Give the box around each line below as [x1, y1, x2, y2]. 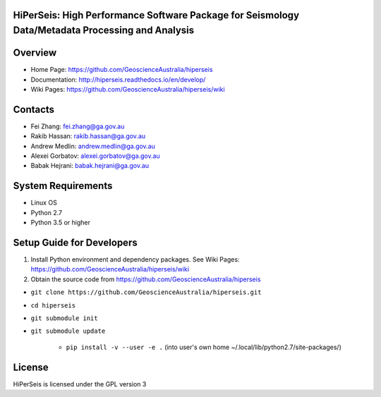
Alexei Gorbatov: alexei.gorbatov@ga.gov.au [30, 152, 160, 160]
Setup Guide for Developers [13, 236, 138, 248]
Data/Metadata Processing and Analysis [13, 25, 195, 37]
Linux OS [30, 198, 58, 207]
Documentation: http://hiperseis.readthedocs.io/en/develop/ [30, 75, 206, 84]
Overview [13, 47, 57, 59]
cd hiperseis [30, 301, 76, 310]
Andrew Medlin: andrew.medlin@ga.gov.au [30, 142, 155, 150]
